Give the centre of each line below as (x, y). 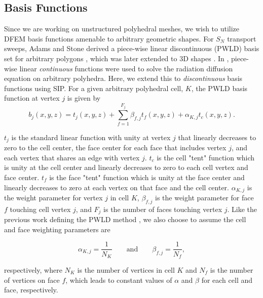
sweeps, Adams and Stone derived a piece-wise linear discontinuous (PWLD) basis (132, 48)
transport (242, 38)
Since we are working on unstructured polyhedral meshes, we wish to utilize (122, 29)
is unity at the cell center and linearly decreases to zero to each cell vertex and (126, 167)
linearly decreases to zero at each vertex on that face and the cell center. (117, 187)
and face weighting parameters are (57, 229)
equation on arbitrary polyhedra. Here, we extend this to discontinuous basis (123, 78)
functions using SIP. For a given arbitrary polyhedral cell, (94, 88)
